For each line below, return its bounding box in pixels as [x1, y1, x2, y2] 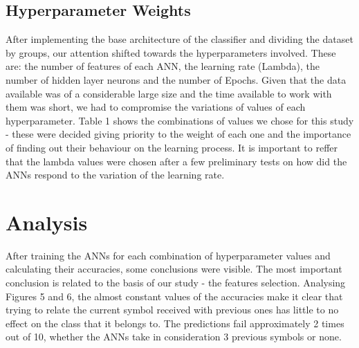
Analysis [6, 208, 88, 236]
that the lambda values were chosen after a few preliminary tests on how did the [6, 154, 347, 168]
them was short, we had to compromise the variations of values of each [6, 100, 306, 114]
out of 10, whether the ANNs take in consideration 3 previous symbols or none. [6, 329, 342, 344]
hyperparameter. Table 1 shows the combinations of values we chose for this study [6, 113, 354, 127]
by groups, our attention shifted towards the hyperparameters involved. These [6, 45, 336, 59]
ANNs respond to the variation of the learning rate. [6, 167, 225, 182]
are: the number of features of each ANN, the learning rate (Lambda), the [6, 59, 320, 73]
